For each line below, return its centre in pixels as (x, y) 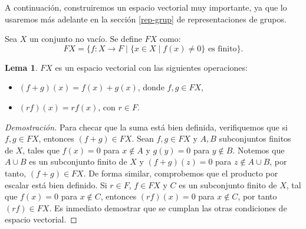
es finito (222, 49)
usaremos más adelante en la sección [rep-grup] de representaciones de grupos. (146, 19)
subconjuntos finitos (255, 138)
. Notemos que (259, 150)
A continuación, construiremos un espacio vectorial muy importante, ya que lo (146, 7)
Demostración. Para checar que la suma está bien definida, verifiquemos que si (146, 127)
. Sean (143, 138)
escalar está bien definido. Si (56, 184)
